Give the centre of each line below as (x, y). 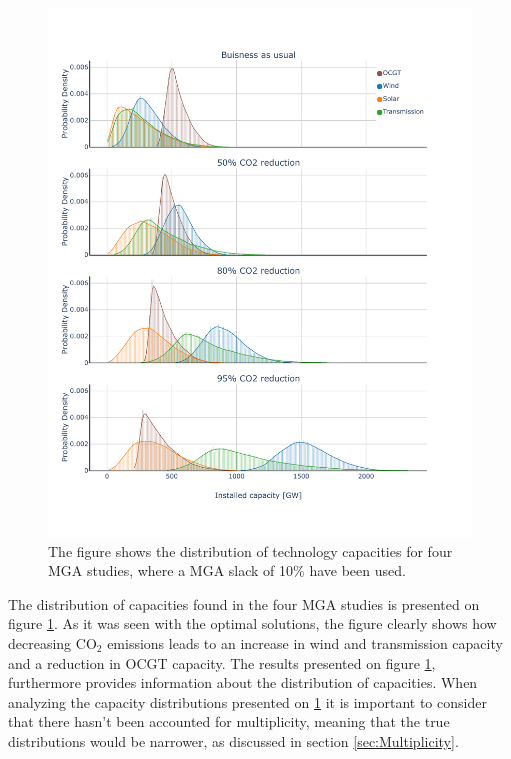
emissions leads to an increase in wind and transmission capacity (305, 642)
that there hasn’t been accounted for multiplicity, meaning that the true (229, 721)
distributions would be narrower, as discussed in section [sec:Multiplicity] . (233, 740)
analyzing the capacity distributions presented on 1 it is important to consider (247, 701)
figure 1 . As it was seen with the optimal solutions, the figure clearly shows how (252, 623)
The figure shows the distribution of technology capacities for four (250, 550)
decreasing (40, 642)
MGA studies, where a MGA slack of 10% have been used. (227, 570)
